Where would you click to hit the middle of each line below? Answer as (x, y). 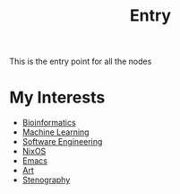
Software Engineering (62, 142)
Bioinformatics (49, 123)
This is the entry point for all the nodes (81, 62)
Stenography (46, 180)
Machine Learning (56, 132)
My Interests (57, 97)
